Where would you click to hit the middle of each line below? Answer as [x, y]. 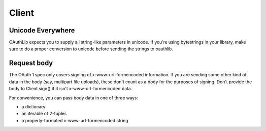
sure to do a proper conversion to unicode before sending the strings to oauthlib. [91, 49]
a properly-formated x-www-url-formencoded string [75, 120]
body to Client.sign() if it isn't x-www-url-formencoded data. [71, 89]
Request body [31, 63]
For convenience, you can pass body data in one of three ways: [74, 98]
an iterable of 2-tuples [44, 114]
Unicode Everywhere [42, 30]
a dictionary [33, 106]
